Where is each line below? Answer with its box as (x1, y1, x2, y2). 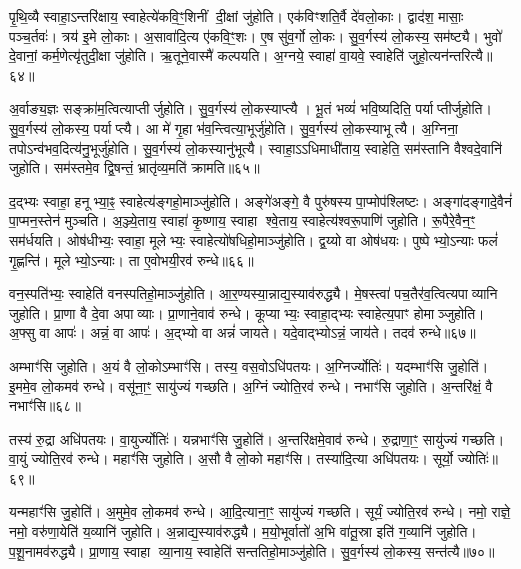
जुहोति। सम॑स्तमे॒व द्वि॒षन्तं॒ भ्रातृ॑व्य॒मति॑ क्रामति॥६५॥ (9, 157, 260, 178)
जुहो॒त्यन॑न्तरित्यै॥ (408, 45, 493, 66)
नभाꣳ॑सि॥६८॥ (9, 395, 81, 416)
